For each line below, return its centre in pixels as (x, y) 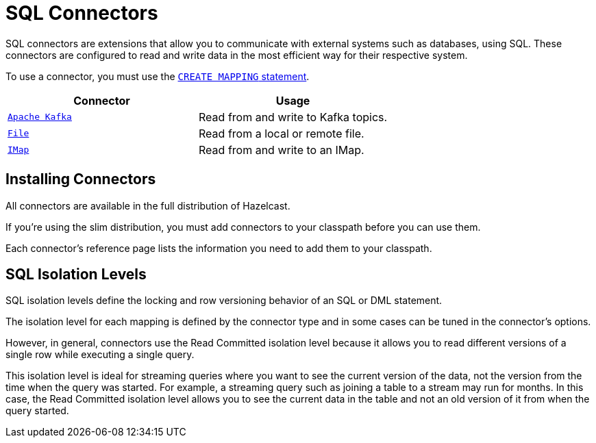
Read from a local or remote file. (282, 133)
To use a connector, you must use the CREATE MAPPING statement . (158, 76)
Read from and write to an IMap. (282, 150)
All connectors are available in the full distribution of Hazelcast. (148, 205)
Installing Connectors (81, 179)
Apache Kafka (40, 117)
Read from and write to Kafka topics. (293, 117)
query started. (37, 411)
